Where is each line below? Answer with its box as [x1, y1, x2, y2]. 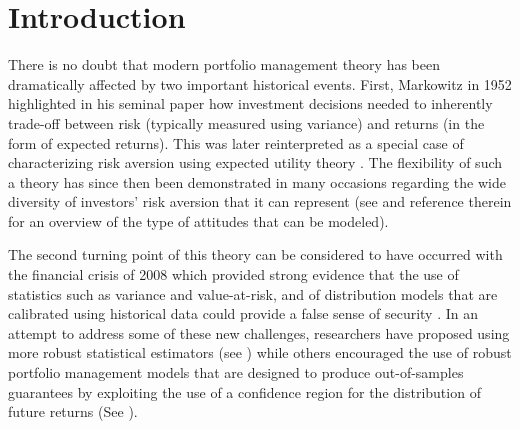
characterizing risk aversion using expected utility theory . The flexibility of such [8, 152, 503, 173]
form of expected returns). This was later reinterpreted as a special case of [8, 132, 464, 153]
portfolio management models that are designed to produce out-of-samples [8, 362, 464, 383]
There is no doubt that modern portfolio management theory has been [8, 54, 440, 75]
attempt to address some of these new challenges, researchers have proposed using [8, 322, 510, 343]
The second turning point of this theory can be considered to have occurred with [8, 244, 503, 265]
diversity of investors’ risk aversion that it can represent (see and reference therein [8, 191, 512, 212]
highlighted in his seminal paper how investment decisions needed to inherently [8, 93, 493, 114]
